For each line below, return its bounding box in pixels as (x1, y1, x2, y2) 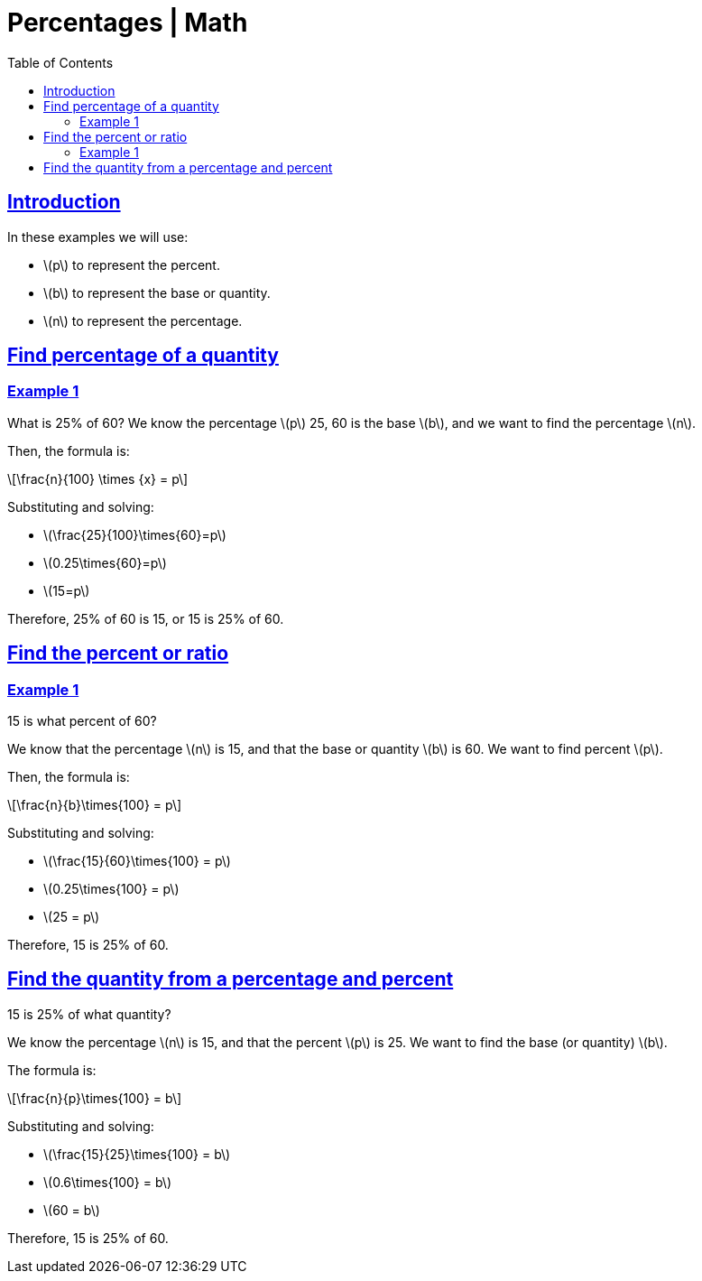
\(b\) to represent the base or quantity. (43, 284, 271, 301)
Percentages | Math (7, 7, 248, 38)
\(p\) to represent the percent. (43, 256, 220, 273)
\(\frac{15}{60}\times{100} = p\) (43, 853, 231, 869)
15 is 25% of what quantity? (7, 1006, 171, 1022)
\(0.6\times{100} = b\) (43, 1174, 171, 1190)
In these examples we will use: (7, 228, 189, 245)
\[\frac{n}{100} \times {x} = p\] (7, 470, 189, 487)
